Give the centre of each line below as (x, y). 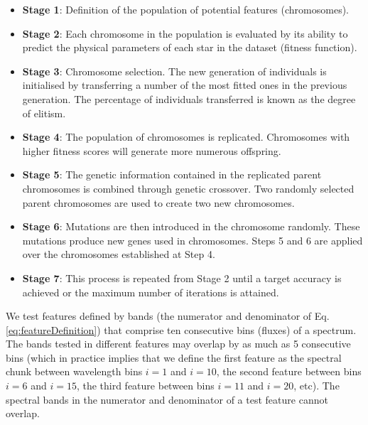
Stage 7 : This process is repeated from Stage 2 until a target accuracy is (182, 278)
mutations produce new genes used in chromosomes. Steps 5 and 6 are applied (193, 240)
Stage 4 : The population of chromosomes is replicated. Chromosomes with (186, 137)
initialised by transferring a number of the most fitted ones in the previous (185, 85)
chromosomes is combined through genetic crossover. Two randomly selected (188, 188)
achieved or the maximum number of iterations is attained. (151, 292)
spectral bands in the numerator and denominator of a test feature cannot (167, 399)
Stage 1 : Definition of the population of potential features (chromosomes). (186, 9)
